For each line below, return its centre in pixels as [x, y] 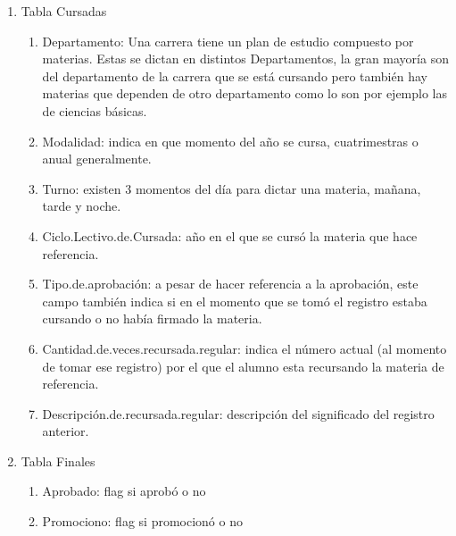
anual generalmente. [97, 159]
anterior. [66, 431]
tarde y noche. [82, 206]
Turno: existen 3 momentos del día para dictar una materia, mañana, [232, 188]
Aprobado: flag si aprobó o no [124, 491]
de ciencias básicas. [95, 110]
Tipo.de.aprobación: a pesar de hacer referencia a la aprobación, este [230, 284]
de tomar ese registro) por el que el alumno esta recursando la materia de [243, 366]
